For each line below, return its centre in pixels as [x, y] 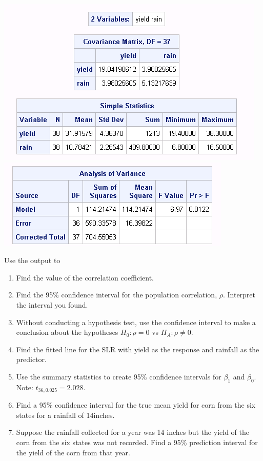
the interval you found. [52, 304]
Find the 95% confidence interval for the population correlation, [117, 295]
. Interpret [239, 295]
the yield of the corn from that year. [73, 452]
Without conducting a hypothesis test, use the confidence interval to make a [136, 322]
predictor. [32, 359]
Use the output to [32, 260]
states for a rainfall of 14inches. [65, 415]
